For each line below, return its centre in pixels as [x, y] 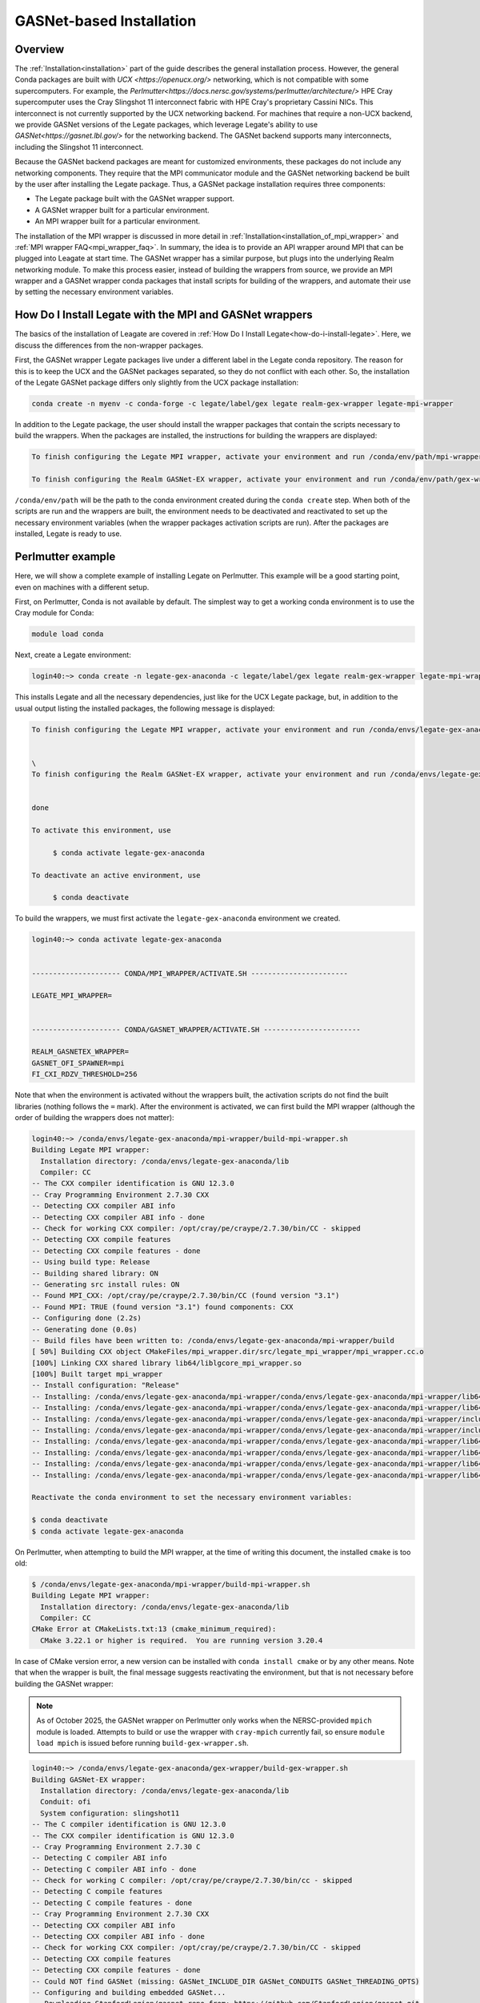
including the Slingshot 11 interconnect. [79, 147]
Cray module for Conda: [54, 613]
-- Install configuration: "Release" [106, 1385]
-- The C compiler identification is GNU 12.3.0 [129, 1824]
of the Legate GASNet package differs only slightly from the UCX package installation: [157, 382]
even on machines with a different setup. [82, 587]
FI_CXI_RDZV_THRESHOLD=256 [84, 1074]
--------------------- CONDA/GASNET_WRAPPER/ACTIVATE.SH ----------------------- [196, 1029]
